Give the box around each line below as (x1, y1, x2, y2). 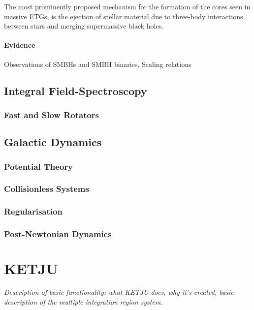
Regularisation (4, 205, 63, 217)
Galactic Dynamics (4, 134, 102, 150)
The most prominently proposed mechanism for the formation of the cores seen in (4, 1, 251, 11)
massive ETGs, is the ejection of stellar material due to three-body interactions (4, 11, 243, 21)
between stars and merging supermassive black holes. (4, 21, 164, 31)
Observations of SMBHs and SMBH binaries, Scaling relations (4, 59, 191, 69)
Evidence (4, 40, 35, 50)
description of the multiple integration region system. (4, 296, 163, 307)
